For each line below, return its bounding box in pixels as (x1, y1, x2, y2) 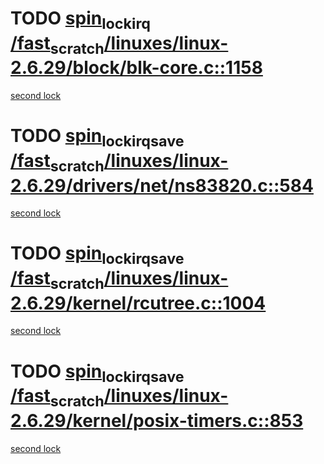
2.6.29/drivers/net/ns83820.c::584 (10, 174, 314, 197)
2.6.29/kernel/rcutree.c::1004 (10, 292, 267, 314)
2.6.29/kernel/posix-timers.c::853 (10, 409, 304, 432)
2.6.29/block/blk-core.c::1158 (10, 57, 263, 79)
